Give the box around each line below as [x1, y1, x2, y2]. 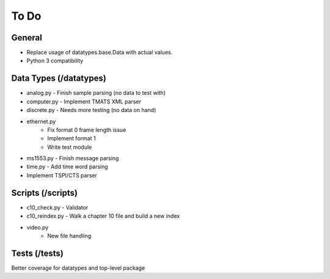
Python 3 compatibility [26, 57, 84, 64]
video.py [26, 223, 49, 231]
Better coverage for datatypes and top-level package [11, 264, 145, 272]
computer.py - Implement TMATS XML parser [26, 98, 142, 105]
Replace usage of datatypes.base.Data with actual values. [26, 49, 173, 56]
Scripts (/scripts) [11, 187, 78, 198]
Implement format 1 [47, 135, 96, 142]
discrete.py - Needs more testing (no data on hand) [26, 106, 156, 114]
